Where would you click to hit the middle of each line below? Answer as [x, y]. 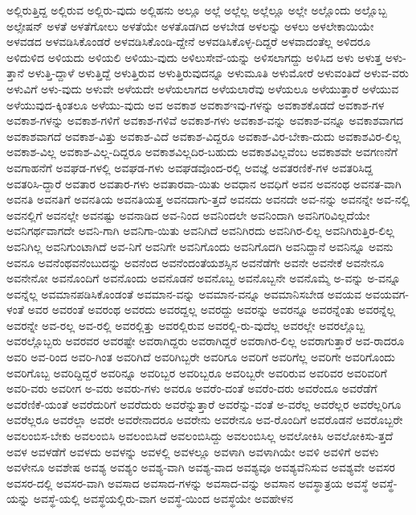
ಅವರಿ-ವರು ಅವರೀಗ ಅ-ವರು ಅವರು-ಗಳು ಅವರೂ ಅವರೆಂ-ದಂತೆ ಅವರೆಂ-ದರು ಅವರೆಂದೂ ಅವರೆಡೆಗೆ [192, 388]
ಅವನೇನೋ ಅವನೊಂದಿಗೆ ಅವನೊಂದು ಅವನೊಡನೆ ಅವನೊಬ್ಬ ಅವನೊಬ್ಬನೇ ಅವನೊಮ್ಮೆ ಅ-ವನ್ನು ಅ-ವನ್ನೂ [204, 278]
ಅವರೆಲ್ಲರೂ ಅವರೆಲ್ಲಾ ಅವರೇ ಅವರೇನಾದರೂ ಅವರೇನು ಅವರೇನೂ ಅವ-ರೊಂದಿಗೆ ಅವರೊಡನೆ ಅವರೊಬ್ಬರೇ [205, 420]
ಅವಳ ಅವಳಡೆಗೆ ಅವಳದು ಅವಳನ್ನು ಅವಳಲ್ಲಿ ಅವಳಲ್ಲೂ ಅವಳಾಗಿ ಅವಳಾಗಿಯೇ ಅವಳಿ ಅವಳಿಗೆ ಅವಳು [193, 451]
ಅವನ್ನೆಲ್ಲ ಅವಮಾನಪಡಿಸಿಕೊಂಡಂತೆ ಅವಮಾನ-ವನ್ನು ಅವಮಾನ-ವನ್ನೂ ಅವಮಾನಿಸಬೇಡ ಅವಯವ [184, 293]
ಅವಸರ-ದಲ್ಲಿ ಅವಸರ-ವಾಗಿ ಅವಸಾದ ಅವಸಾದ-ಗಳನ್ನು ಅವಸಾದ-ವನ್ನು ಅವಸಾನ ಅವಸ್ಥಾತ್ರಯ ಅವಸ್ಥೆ [188, 482]
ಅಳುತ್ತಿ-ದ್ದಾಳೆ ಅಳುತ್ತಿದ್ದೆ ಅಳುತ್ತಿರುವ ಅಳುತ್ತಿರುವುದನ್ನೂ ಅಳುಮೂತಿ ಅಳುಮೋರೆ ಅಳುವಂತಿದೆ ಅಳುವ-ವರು [218, 73]
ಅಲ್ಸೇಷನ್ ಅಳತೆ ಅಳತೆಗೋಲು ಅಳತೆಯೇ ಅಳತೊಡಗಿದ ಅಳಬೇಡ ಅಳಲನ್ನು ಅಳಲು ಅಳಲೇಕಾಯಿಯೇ [190, 25]
